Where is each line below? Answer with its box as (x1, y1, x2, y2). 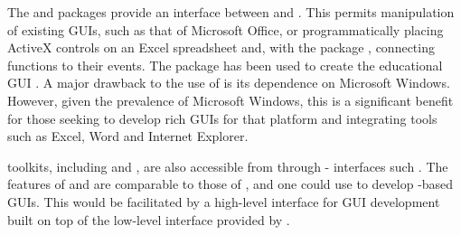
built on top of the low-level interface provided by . (7, 210, 290, 229)
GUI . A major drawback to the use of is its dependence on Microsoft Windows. (7, 73, 450, 92)
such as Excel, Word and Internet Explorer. (7, 127, 249, 146)
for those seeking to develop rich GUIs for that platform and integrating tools (7, 108, 437, 127)
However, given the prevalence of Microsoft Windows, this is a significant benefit (7, 90, 454, 109)
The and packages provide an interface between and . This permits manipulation (7, 3, 455, 21)
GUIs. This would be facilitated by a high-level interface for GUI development (7, 192, 440, 211)
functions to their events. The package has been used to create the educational (7, 55, 443, 74)
